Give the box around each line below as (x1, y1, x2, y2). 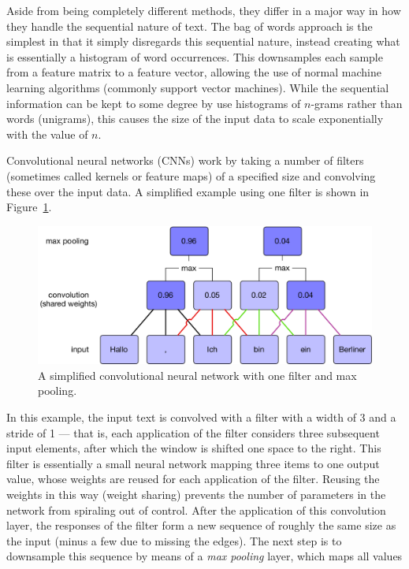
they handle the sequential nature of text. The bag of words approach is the (6, 17, 373, 34)
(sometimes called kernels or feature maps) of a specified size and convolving (6, 167, 376, 184)
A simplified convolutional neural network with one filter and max (38, 366, 357, 383)
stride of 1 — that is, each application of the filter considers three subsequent (6, 424, 380, 441)
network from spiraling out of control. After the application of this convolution (6, 501, 386, 518)
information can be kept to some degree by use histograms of (6, 95, 301, 111)
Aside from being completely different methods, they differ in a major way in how (6, 2, 401, 18)
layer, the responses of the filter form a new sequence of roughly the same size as (6, 517, 396, 534)
